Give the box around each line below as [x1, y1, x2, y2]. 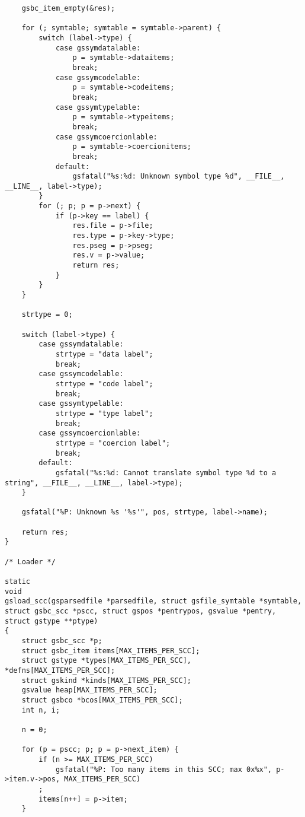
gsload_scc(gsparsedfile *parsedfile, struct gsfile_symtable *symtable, [5, 597, 302, 606]
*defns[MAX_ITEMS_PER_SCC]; [5, 666, 115, 675]
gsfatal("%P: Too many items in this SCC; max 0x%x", [55, 765, 272, 774]
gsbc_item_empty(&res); [21, 4, 115, 12]
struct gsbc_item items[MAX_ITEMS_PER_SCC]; [21, 646, 200, 655]
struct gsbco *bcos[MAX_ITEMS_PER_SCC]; [21, 695, 183, 704]
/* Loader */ [5, 557, 56, 566]
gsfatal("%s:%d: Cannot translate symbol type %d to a [55, 468, 277, 477]
